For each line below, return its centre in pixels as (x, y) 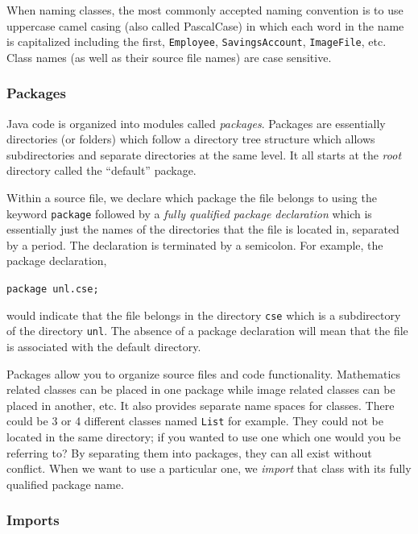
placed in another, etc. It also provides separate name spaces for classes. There (201, 405)
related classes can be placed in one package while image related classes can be (201, 389)
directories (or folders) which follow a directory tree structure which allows (191, 139)
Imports (33, 520)
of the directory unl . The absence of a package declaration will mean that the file (207, 331)
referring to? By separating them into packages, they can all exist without (189, 452)
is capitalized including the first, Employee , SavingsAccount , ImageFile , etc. (197, 41)
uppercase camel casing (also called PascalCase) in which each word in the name (205, 25)
